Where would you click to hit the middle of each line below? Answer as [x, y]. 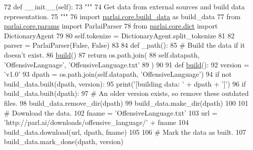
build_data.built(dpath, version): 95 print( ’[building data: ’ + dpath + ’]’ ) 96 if [125, 83]
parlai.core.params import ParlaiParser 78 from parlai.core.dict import [111, 26]
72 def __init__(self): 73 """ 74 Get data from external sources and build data [125, 6]
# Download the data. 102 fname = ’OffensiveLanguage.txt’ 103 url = [111, 112]
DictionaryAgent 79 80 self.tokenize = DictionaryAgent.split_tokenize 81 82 [119, 35]
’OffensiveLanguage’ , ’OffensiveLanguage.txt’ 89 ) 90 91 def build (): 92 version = [127, 64]
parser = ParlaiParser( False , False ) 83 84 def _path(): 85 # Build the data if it [125, 45]
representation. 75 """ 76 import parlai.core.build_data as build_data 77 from [122, 16]
